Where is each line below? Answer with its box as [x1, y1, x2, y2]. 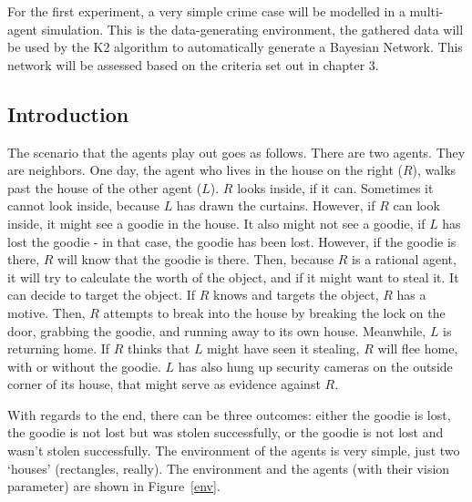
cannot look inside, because [7, 196, 159, 215]
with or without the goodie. [7, 356, 161, 375]
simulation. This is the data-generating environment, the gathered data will [41, 19, 464, 38]
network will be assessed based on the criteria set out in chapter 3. [7, 55, 379, 74]
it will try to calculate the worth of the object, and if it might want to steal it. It [7, 267, 459, 286]
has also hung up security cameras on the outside [178, 356, 453, 375]
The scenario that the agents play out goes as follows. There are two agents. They [7, 142, 466, 161]
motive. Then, [7, 302, 86, 322]
